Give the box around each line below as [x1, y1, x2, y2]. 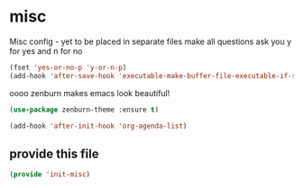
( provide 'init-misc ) [9, 170, 91, 179]
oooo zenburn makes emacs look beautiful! [9, 87, 170, 98]
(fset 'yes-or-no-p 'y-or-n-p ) [9, 63, 127, 72]
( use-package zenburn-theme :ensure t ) [9, 105, 160, 114]
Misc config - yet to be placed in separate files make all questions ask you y [9, 36, 292, 47]
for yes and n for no [9, 45, 83, 56]
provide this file [9, 146, 99, 161]
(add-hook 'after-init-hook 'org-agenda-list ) [9, 121, 188, 130]
